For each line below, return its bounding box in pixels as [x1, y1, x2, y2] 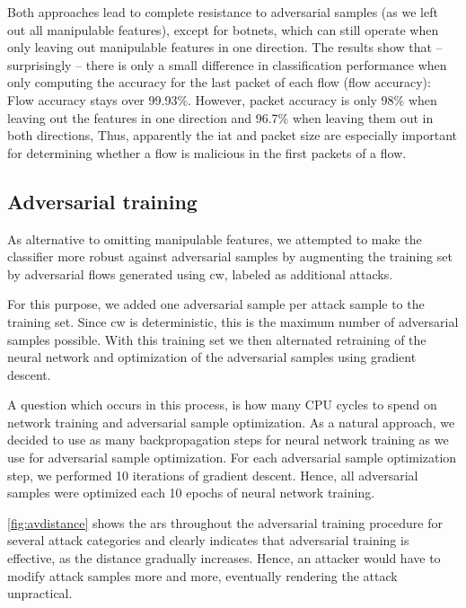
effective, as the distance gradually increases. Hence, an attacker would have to [7, 549, 441, 568]
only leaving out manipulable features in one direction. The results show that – [7, 38, 443, 57]
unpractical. [7, 584, 73, 603]
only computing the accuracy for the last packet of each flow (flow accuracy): [7, 73, 431, 92]
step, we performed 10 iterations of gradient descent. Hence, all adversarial [7, 465, 418, 484]
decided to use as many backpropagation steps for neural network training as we [7, 430, 449, 449]
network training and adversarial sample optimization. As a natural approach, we [7, 412, 455, 431]
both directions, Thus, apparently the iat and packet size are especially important [7, 126, 457, 145]
